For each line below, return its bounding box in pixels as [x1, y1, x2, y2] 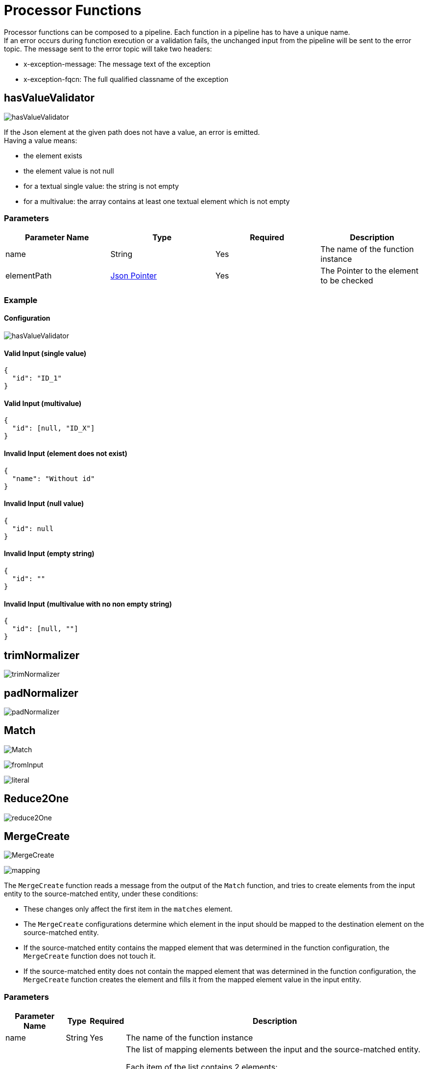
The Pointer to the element [320, 266, 419, 276]
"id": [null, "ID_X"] [12, 424, 95, 433]
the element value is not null [24, 166, 114, 175]
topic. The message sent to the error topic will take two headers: [4, 44, 212, 53]
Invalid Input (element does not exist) [4, 449, 127, 458]
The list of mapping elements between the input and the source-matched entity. [126, 1044, 421, 1055]
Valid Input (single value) [4, 349, 87, 357]
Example [4, 295, 38, 305]
